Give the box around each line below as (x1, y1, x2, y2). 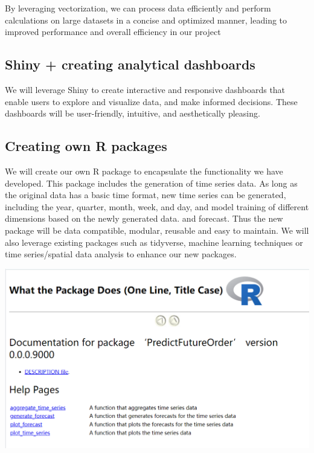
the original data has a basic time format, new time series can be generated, (5, 188, 286, 201)
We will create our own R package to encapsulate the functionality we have (5, 164, 283, 177)
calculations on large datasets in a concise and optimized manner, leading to (5, 13, 287, 26)
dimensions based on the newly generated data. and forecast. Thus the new (5, 212, 283, 225)
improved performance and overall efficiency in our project (5, 25, 221, 38)
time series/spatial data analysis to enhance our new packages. (5, 248, 237, 260)
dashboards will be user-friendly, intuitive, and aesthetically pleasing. (5, 107, 260, 120)
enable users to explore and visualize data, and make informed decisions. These (5, 95, 298, 108)
